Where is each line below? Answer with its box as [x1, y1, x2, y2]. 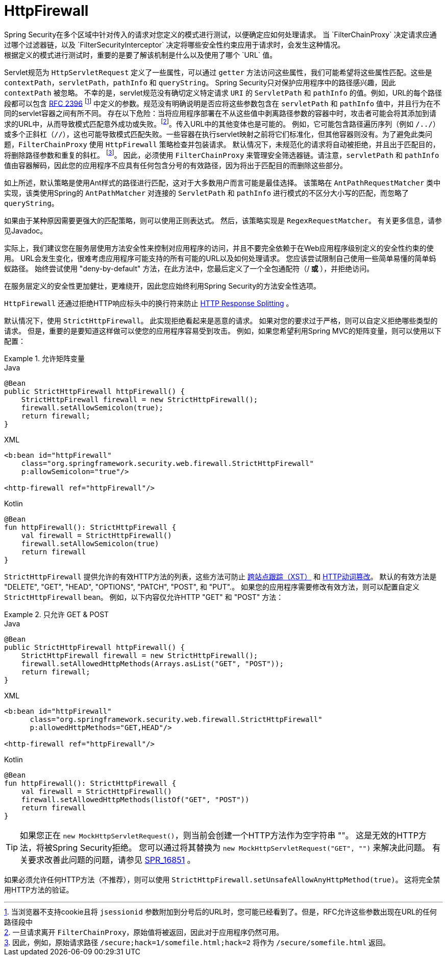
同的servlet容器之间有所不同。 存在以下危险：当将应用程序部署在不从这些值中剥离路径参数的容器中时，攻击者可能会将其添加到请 [4, 109, 437, 118]
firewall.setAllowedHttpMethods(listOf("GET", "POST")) [21, 795, 250, 804]
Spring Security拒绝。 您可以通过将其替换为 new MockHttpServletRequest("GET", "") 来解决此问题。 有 [53, 842, 441, 853]
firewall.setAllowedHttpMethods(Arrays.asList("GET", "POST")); [21, 659, 284, 668]
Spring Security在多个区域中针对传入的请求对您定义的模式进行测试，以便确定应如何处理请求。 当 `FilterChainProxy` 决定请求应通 [4, 30, 437, 39]
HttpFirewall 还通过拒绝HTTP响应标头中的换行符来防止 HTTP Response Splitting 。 [4, 298, 293, 308]
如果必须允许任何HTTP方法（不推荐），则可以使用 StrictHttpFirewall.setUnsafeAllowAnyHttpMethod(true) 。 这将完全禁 [4, 875, 440, 884]
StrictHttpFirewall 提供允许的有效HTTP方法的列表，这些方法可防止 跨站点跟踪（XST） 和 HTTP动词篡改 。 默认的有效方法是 [4, 572, 437, 581]
